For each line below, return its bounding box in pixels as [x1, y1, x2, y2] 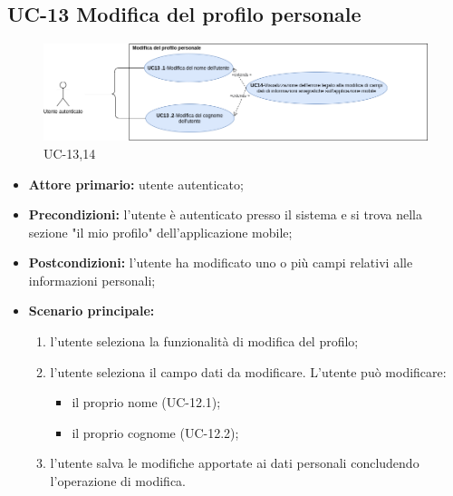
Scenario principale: [28, 301, 155, 320]
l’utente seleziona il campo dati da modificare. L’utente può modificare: [50, 362, 447, 381]
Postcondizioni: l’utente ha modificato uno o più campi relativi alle [28, 253, 413, 272]
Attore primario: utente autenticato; [28, 174, 244, 193]
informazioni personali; [28, 270, 156, 289]
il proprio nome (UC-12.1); [72, 393, 221, 412]
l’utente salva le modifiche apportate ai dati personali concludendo [50, 453, 419, 472]
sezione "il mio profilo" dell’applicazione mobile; [28, 222, 293, 241]
